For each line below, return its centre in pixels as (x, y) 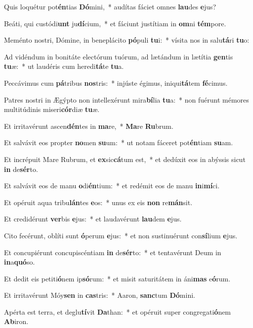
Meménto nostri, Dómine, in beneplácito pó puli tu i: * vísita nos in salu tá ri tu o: (127, 40)
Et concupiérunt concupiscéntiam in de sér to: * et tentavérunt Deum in (113, 252)
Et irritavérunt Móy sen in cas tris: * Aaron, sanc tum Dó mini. (100, 295)
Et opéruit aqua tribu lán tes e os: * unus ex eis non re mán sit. (98, 202)
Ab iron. (16, 321)
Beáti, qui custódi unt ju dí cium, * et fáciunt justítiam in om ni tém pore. (115, 23)
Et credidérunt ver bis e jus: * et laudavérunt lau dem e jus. (93, 219)
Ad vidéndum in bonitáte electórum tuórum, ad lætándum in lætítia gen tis (119, 56)
